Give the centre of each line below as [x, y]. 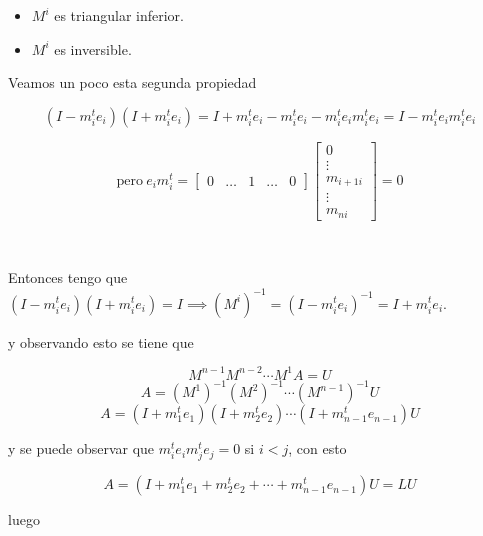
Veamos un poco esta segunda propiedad [132, 82]
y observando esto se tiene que [101, 341]
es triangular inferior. [119, 15]
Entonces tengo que [68, 277]
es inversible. [93, 48]
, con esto [317, 448]
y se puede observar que [81, 448]
